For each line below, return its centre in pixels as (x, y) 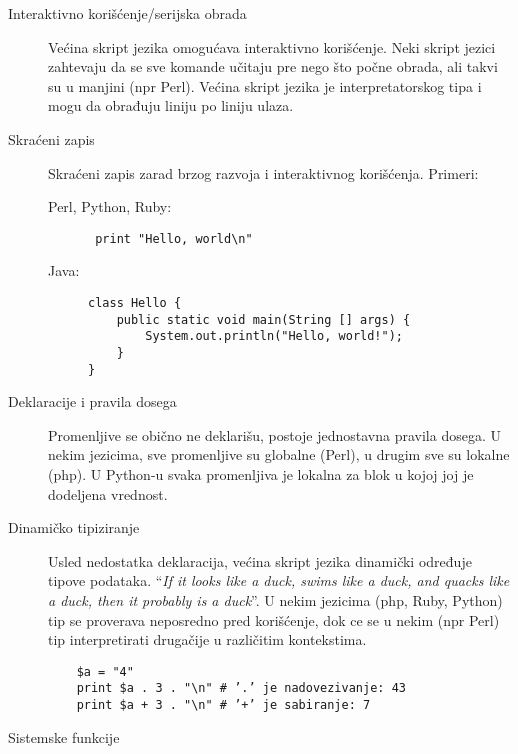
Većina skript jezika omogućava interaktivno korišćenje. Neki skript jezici (272, 46)
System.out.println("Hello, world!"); (274, 336)
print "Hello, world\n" (174, 238)
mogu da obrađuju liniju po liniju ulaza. (171, 105)
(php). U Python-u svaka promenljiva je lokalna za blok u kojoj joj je (261, 474)
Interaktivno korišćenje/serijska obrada (127, 13)
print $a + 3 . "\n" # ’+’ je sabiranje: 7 (223, 705)
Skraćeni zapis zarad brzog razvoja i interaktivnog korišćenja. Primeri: (263, 172)
